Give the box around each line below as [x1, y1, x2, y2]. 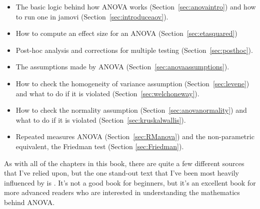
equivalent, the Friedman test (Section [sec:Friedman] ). [15, 141, 184, 151]
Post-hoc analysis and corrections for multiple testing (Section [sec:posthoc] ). [15, 44, 253, 55]
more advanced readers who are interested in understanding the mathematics [4, 187, 240, 198]
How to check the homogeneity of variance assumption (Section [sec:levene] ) [15, 78, 249, 88]
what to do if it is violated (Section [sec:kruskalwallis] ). [15, 114, 186, 125]
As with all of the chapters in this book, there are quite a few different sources [4, 158, 244, 168]
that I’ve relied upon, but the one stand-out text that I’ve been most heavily [4, 168, 239, 178]
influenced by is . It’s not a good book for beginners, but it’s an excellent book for [4, 177, 256, 188]
